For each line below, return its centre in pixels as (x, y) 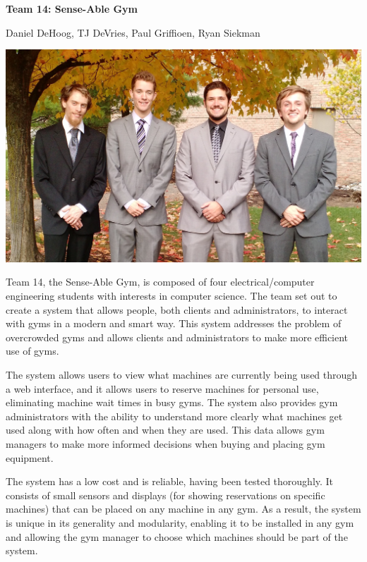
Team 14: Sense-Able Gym (72, 8)
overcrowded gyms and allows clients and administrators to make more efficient (177, 337)
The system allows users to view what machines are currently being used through (182, 375)
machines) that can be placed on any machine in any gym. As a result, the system (183, 509)
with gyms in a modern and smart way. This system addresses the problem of (174, 323)
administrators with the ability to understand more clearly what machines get (174, 416)
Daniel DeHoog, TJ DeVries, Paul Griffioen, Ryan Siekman (133, 32)
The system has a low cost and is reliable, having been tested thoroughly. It (170, 481)
